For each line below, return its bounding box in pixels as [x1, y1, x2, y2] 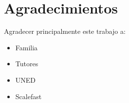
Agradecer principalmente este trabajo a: [4, 26, 126, 36]
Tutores [15, 59, 38, 69]
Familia [15, 42, 38, 52]
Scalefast [15, 91, 42, 101]
